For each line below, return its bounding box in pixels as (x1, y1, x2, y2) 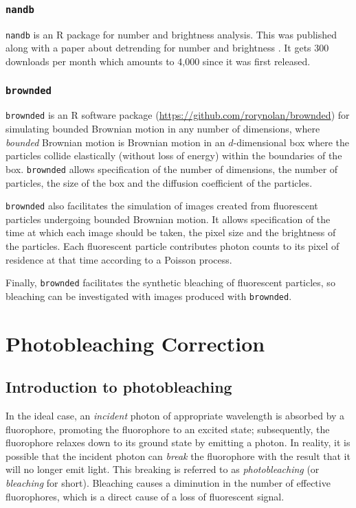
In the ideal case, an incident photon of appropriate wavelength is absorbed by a (5, 408, 345, 423)
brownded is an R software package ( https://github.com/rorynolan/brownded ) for (5, 108, 350, 122)
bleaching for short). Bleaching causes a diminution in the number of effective (5, 475, 331, 489)
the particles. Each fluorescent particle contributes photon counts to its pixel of (5, 238, 340, 253)
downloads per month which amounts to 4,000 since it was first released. (5, 54, 311, 69)
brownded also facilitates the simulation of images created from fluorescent (5, 198, 318, 213)
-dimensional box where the (233, 135, 349, 149)
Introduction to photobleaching (5, 376, 232, 397)
